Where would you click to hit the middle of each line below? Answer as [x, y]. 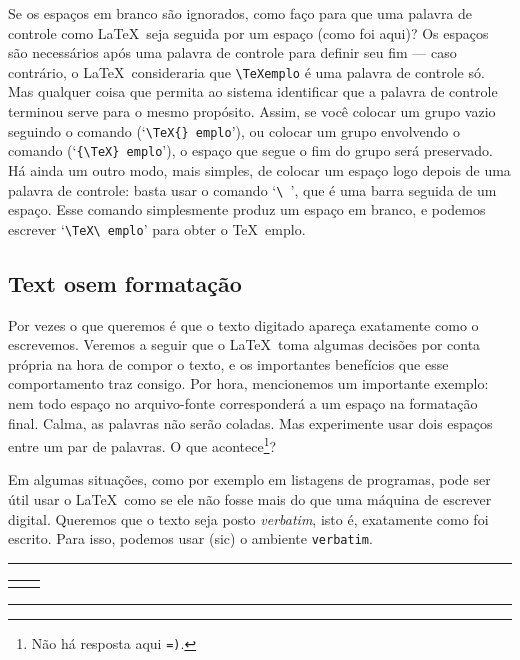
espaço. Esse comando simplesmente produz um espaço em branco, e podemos [247, 209]
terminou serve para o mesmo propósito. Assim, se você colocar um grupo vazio [252, 111]
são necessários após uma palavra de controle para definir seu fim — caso [232, 52]
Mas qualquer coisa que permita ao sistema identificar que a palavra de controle [253, 91]
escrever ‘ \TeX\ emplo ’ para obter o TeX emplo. [157, 228]
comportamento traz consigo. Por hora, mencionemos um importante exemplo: [248, 383]
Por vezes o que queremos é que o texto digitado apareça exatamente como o [243, 324]
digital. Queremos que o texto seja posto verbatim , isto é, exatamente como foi [248, 518]
